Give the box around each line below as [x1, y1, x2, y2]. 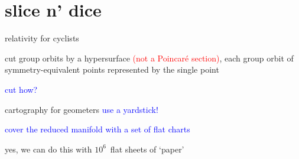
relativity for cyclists [5, 32, 79, 44]
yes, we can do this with [5, 142, 92, 155]
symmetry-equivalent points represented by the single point [5, 63, 219, 76]
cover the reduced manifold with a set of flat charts [5, 123, 190, 135]
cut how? [5, 83, 38, 95]
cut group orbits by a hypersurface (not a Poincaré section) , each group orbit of [5, 51, 294, 64]
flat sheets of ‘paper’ [110, 142, 184, 155]
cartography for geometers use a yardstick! [5, 103, 158, 115]
